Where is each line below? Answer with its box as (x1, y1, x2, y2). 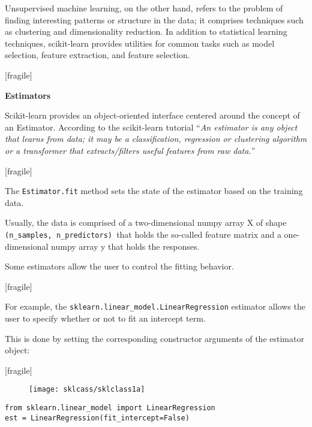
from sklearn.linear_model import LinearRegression (5, 404, 215, 413)
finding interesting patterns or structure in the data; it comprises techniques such (5, 13, 304, 26)
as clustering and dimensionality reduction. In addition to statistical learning (5, 25, 287, 38)
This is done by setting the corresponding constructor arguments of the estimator (5, 332, 304, 344)
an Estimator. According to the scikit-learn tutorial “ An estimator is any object (5, 120, 298, 133)
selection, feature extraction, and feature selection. (5, 49, 190, 61)
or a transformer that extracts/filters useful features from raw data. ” (5, 144, 256, 156)
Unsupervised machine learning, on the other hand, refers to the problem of (5, 2, 283, 14)
